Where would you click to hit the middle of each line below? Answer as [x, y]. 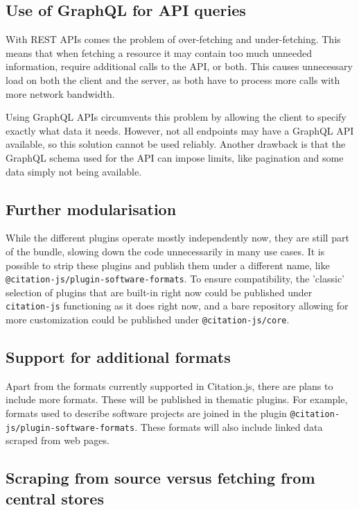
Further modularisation [91, 209]
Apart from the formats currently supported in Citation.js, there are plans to [169, 385]
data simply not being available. [74, 171]
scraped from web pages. [58, 440]
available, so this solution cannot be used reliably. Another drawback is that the [176, 144]
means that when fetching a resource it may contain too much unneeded [159, 52]
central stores [55, 498]
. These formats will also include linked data [229, 426]
